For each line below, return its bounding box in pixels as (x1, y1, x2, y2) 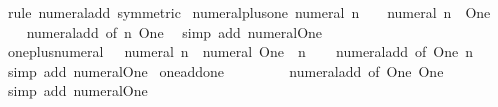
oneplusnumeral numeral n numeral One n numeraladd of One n (7, 41, 474, 62)
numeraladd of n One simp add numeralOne (26, 21, 323, 42)
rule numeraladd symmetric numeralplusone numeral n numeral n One (7, 2, 491, 22)
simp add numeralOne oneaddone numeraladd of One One (7, 60, 444, 81)
